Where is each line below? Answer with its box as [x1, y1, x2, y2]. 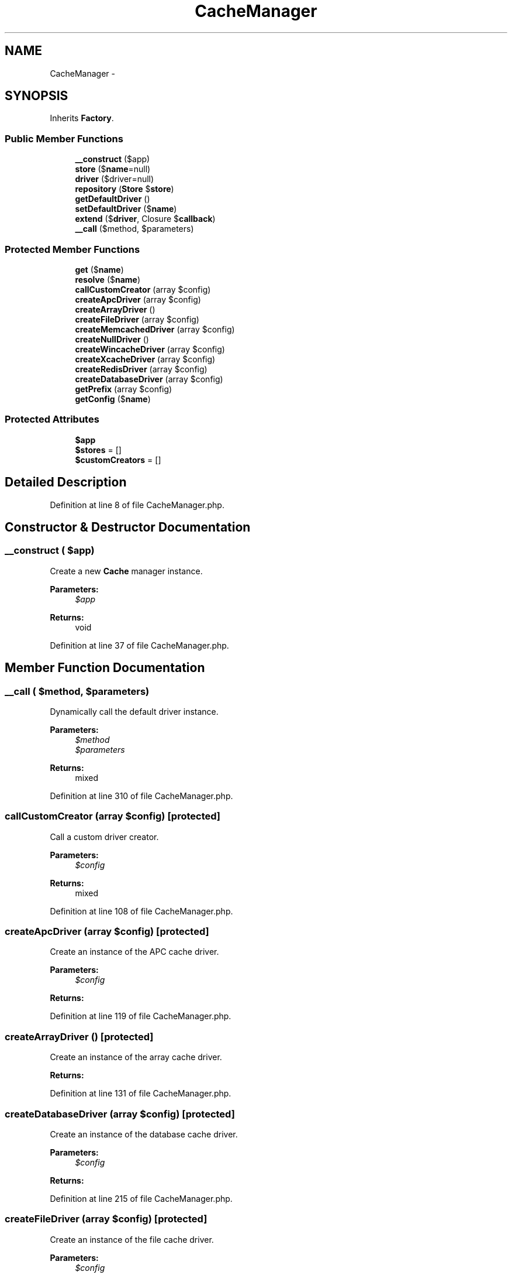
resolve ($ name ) [75, 274, 141, 285]
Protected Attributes [5, 413, 99, 426]
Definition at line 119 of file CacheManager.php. [50, 1011, 231, 1022]
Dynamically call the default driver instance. [50, 706, 219, 717]
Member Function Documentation [5, 660, 205, 676]
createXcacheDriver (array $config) [75, 354, 216, 364]
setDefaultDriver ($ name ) [75, 204, 177, 214]
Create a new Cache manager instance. [50, 565, 203, 576]
